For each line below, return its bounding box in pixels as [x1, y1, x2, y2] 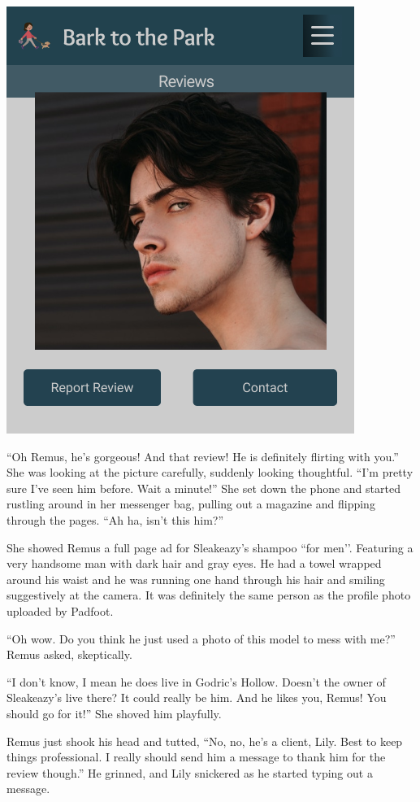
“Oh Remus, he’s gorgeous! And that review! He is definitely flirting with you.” [6, 447, 399, 464]
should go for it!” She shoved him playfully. [6, 704, 222, 721]
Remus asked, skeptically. [6, 646, 132, 663]
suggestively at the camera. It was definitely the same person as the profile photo [6, 586, 411, 604]
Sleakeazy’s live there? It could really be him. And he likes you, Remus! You [6, 689, 387, 706]
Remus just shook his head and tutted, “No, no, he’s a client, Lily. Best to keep [6, 732, 403, 749]
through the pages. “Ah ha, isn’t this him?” [6, 511, 224, 528]
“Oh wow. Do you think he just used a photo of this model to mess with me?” [6, 630, 396, 647]
